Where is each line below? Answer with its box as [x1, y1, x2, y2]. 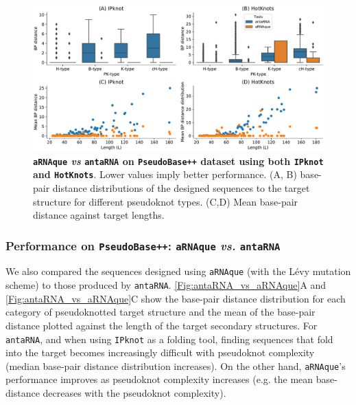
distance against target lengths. [33, 208, 165, 222]
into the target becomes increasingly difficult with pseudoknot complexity [5, 345, 315, 360]
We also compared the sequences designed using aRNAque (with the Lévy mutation [5, 264, 351, 278]
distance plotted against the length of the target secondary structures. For [5, 318, 318, 332]
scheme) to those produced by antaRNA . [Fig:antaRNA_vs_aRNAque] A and [5, 278, 327, 292]
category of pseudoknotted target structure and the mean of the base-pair [5, 305, 316, 319]
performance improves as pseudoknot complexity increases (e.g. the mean [5, 372, 313, 386]
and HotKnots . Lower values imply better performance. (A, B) [33, 167, 297, 182]
